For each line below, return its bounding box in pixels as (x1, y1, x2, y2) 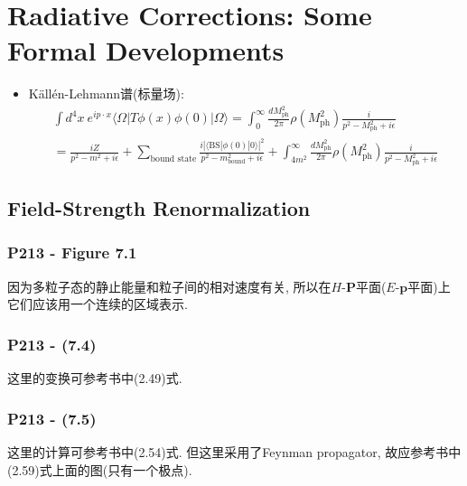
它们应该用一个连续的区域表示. (7, 294, 188, 313)
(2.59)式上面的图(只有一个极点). (7, 460, 192, 479)
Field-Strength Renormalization (7, 194, 311, 222)
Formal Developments (7, 32, 285, 69)
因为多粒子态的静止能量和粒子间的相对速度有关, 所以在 (7, 276, 332, 295)
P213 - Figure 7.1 (7, 241, 137, 264)
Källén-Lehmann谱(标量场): (28, 84, 184, 103)
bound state (150, 154, 197, 164)
